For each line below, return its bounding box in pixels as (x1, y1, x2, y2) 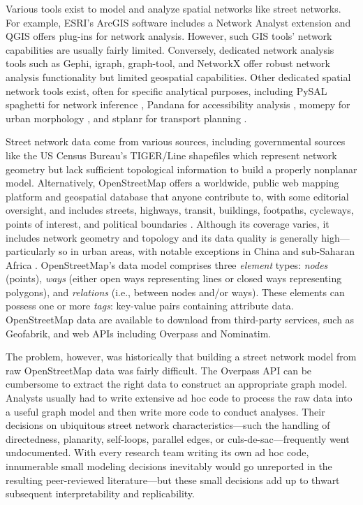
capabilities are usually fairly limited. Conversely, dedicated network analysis (6, 42, 334, 57)
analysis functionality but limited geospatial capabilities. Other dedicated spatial (6, 69, 351, 84)
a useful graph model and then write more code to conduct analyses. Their (6, 404, 325, 418)
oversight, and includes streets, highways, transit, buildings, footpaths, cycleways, (6, 203, 354, 217)
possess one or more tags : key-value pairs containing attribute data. (6, 298, 294, 313)
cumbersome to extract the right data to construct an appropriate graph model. (6, 376, 348, 391)
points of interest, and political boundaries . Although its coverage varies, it (6, 216, 329, 230)
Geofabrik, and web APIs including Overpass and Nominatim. (6, 325, 272, 340)
